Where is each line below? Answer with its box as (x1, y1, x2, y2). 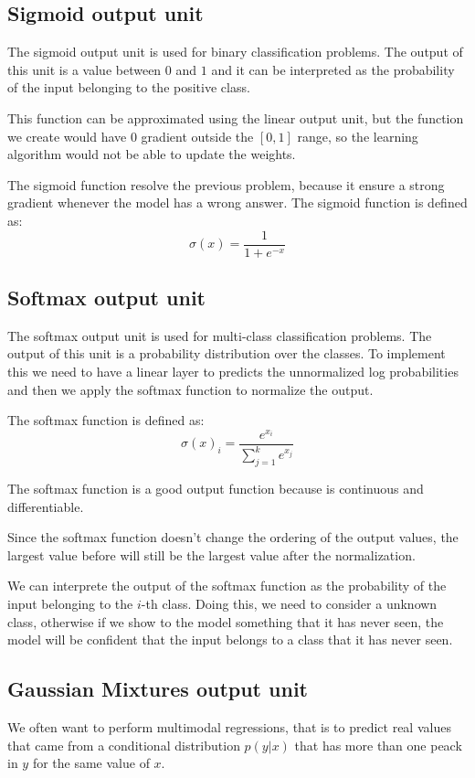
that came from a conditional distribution (7, 735, 240, 754)
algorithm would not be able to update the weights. (7, 144, 296, 164)
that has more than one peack (294, 735, 462, 754)
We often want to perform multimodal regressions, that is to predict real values (7, 718, 451, 737)
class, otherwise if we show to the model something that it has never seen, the (7, 612, 444, 631)
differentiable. (7, 496, 84, 516)
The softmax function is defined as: (7, 410, 205, 430)
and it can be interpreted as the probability (211, 59, 455, 79)
